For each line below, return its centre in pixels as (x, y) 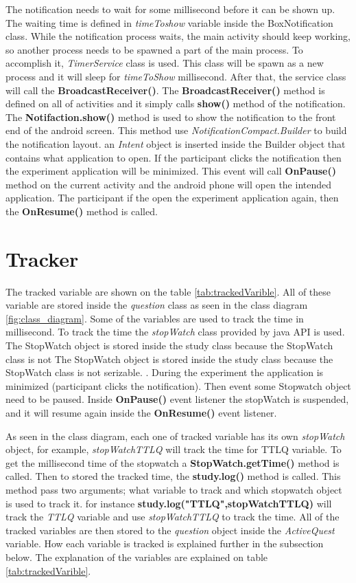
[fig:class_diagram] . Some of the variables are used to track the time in (155, 318)
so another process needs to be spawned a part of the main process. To (154, 49)
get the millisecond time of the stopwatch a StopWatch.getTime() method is (173, 462)
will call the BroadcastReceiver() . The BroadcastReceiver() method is (165, 90)
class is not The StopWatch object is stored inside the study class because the (169, 359)
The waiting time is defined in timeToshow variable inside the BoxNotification (169, 22)
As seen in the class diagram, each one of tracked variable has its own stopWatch (175, 436)
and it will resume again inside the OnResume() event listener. (141, 412)
